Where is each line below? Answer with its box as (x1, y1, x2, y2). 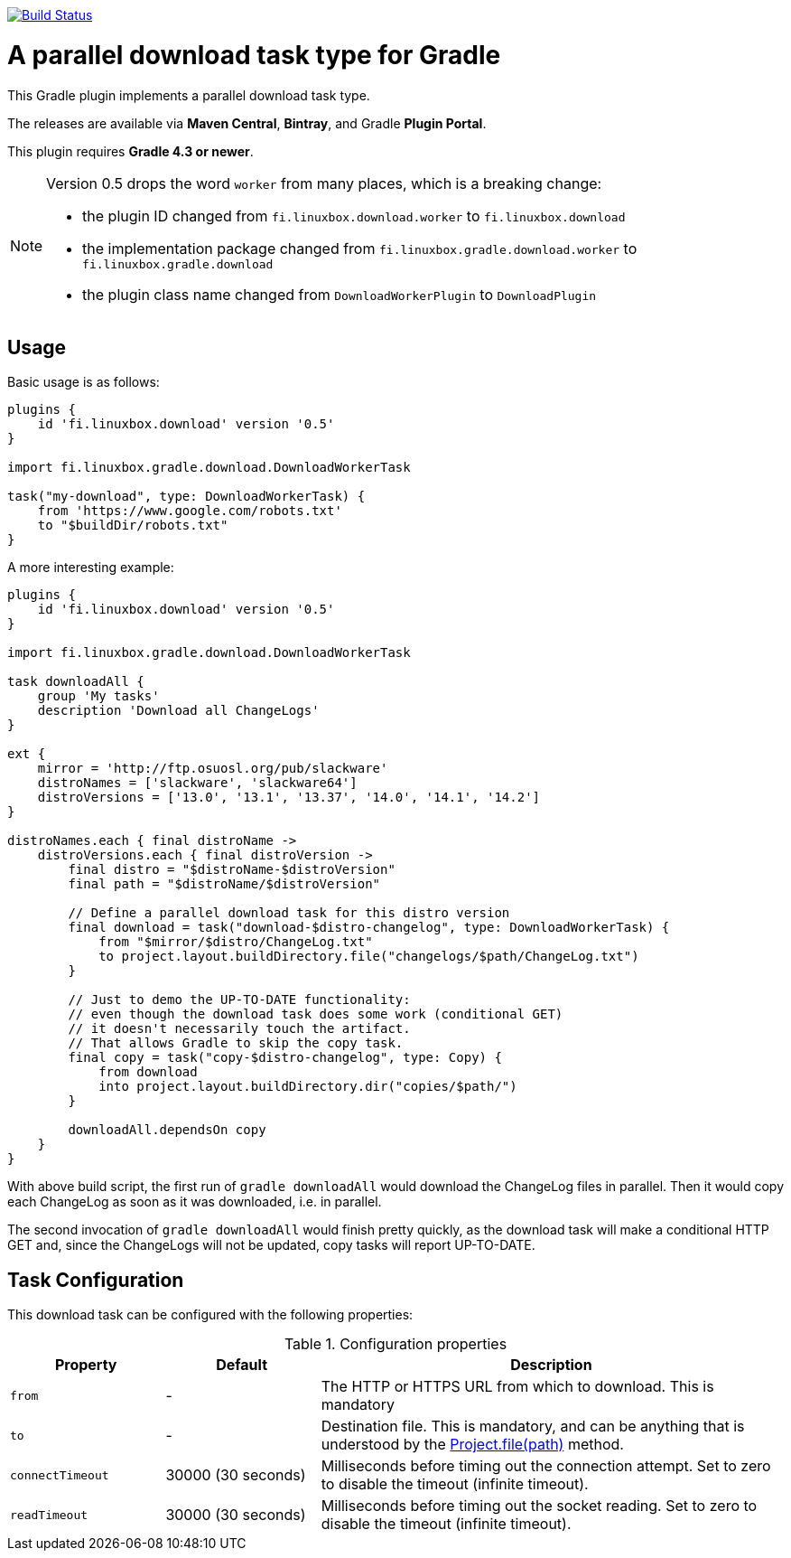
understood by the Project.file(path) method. (321, 1435, 624, 1454)
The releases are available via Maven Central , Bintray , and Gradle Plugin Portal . (7, 115, 487, 131)
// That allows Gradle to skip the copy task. (68, 1036, 404, 1051)
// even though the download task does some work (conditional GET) (68, 1007, 563, 1022)
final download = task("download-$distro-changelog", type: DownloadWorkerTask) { (68, 920, 670, 935)
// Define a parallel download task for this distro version (68, 906, 510, 921)
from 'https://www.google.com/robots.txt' (37, 503, 342, 519)
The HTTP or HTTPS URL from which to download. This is (321, 1377, 714, 1396)
